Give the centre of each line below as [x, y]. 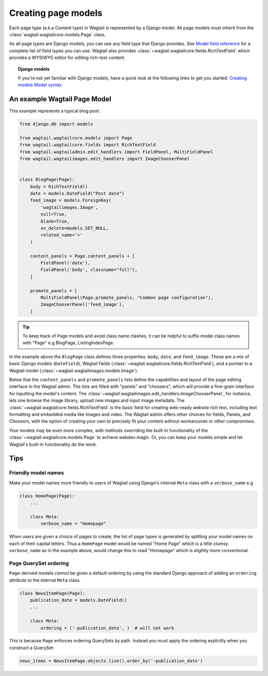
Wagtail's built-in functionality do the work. [53, 444]
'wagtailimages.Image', [69, 207]
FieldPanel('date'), [66, 263]
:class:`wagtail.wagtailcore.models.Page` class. [58, 34]
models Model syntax [40, 85]
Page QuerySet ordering [39, 563]
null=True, [54, 214]
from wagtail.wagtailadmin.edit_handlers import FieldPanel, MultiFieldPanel [116, 152]
